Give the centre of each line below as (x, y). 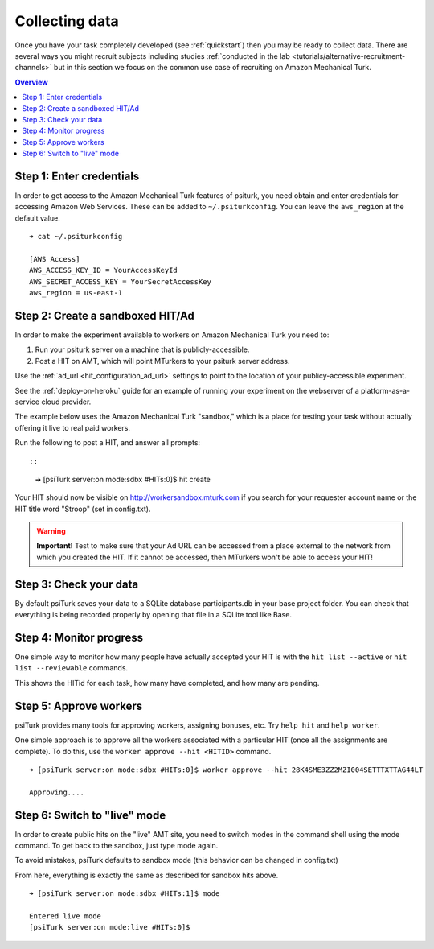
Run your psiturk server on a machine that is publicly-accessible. (142, 349)
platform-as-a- (385, 390)
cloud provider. (66, 402)
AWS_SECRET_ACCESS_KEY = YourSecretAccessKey (121, 281)
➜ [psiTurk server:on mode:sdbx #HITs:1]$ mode (125, 894)
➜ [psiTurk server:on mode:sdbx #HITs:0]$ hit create (123, 479)
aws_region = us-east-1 (76, 293)
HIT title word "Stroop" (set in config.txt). (83, 509)
